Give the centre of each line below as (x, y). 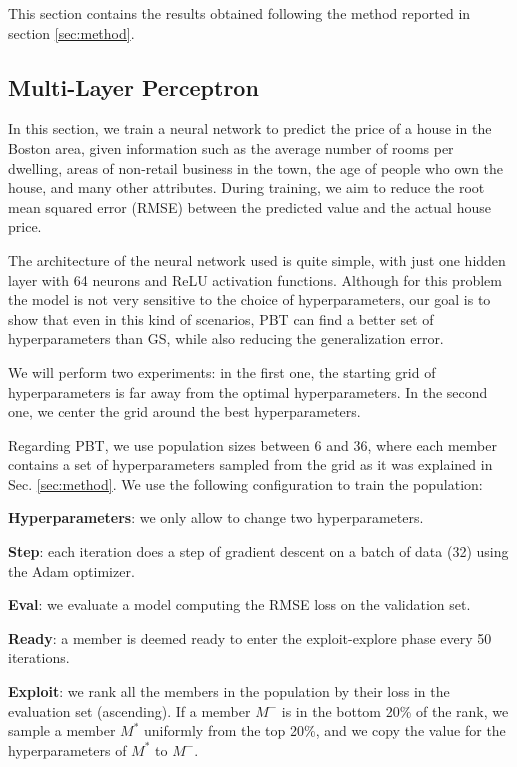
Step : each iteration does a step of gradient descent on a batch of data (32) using (258, 551)
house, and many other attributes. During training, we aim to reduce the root (246, 187)
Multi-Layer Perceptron (133, 86)
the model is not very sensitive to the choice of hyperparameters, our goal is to (249, 299)
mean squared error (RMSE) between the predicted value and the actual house (249, 206)
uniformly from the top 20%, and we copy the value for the (325, 730)
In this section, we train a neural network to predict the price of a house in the (250, 128)
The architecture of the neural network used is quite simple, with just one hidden (257, 259)
